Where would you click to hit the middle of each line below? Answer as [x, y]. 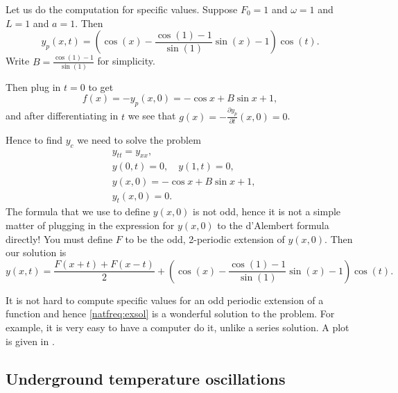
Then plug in [33, 86]
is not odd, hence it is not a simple [267, 211]
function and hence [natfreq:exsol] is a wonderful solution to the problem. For [170, 313]
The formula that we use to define [78, 211]
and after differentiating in [62, 116]
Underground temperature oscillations [146, 378]
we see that [152, 116]
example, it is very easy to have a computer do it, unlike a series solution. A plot [178, 327]
